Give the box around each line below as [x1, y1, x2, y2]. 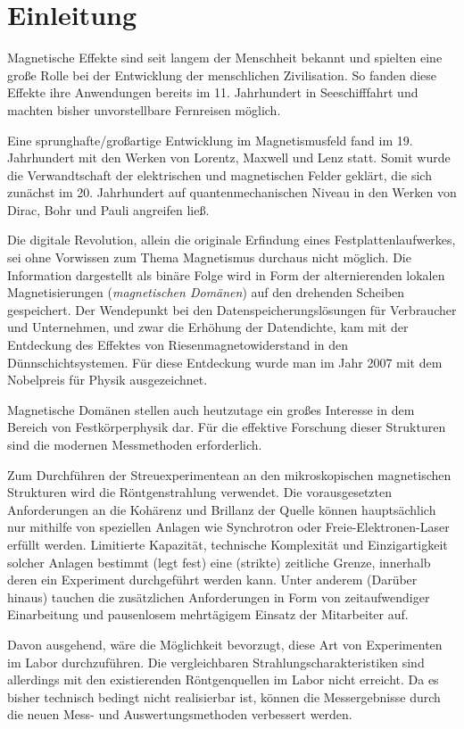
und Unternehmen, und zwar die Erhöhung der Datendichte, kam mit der [7, 318, 409, 336]
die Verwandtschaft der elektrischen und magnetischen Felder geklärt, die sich [7, 165, 432, 184]
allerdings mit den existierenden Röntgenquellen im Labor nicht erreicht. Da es [7, 670, 439, 689]
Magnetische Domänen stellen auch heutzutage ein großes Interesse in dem [7, 400, 415, 418]
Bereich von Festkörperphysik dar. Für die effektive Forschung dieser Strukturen [7, 418, 446, 436]
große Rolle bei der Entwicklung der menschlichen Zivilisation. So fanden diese [7, 65, 437, 84]
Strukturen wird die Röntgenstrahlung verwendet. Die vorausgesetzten [7, 483, 392, 501]
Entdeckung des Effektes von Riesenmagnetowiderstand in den [7, 336, 349, 354]
